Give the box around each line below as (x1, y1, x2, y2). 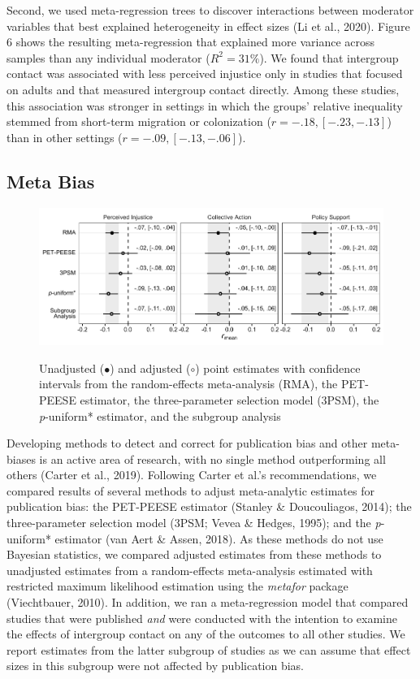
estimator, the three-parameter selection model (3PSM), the (80, 391, 379, 408)
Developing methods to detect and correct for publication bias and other (6, 435, 368, 452)
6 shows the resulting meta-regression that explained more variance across (6, 33, 375, 50)
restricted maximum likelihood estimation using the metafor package (6, 577, 349, 595)
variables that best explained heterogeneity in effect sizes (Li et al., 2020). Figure (6, 17, 410, 34)
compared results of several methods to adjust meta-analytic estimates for (6, 482, 375, 499)
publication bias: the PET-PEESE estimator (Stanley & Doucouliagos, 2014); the (6, 498, 412, 515)
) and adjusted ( (110, 359, 191, 376)
